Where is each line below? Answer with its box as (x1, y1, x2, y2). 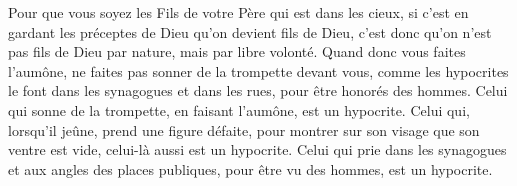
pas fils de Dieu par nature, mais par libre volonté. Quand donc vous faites (8, 41, 466, 62)
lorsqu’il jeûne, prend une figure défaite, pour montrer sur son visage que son (8, 119, 480, 140)
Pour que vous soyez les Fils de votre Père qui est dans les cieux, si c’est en (8, 2, 469, 22)
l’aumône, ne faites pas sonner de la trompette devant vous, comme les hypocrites (8, 60, 509, 81)
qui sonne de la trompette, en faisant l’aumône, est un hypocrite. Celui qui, (8, 99, 470, 120)
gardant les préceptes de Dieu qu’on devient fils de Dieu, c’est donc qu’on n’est (8, 21, 492, 42)
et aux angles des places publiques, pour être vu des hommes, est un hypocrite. (8, 158, 493, 179)
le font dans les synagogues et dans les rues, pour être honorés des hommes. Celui (8, 80, 508, 101)
